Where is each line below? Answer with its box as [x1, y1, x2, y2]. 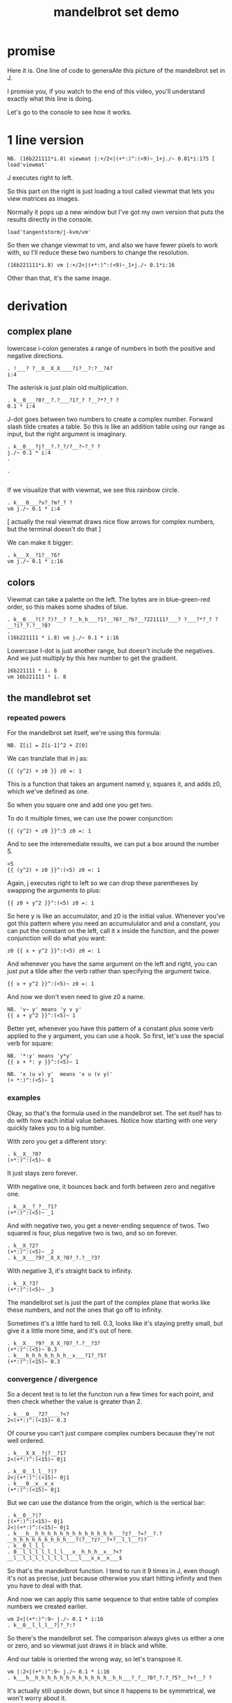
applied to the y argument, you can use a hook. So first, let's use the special [7, 1032, 224, 1040]
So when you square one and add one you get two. [7, 800, 153, 809]
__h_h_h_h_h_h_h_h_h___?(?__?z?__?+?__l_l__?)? [7, 1536, 148, 1543]
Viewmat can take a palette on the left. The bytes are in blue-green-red [7, 595, 211, 603]
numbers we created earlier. [7, 1602, 88, 1611]
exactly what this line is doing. [7, 94, 93, 103]
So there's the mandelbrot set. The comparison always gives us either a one [7, 1634, 225, 1642]
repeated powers [7, 713, 66, 723]
